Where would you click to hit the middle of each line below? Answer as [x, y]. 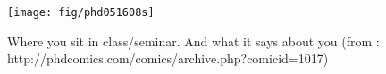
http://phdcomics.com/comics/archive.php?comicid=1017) [168, 58]
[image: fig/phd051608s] [81, 12]
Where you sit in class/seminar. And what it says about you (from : [193, 41]
